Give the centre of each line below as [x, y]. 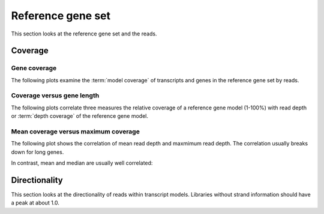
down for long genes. [37, 152]
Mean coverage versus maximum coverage [76, 131]
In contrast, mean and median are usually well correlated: [82, 163]
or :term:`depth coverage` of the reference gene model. [79, 116]
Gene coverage [34, 68]
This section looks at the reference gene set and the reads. [84, 34]
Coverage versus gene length [55, 96]
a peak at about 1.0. [35, 203]
